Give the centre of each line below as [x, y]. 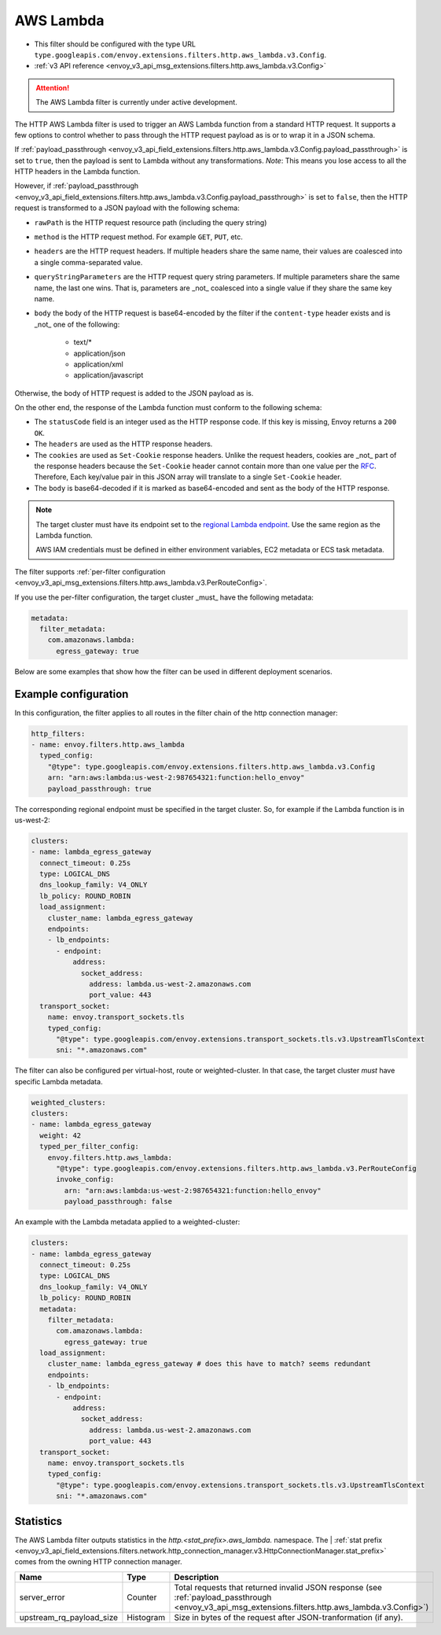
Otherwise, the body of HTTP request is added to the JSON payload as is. [134, 393]
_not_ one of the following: [77, 324]
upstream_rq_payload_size [68, 1617]
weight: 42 [61, 1135]
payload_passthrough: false [118, 1201]
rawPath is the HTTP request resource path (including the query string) [151, 222]
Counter [142, 1597]
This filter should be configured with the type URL [115, 44]
